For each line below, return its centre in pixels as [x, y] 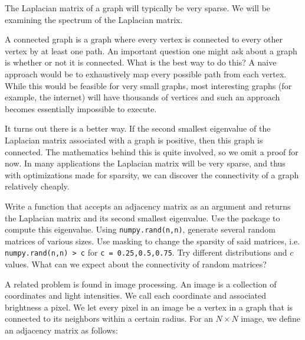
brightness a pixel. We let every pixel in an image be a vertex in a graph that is [149, 307]
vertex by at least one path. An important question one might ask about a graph [151, 50]
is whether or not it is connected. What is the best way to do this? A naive [141, 62]
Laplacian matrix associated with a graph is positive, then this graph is [134, 140]
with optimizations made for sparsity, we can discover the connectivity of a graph [152, 174]
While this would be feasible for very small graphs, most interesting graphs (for [148, 85]
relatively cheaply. [37, 186]
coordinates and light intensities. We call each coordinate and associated [136, 295]
